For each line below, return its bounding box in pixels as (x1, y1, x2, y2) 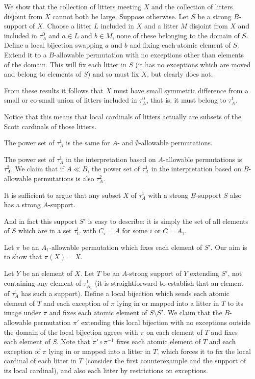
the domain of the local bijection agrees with (4, 326, 138, 337)
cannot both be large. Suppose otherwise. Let (52, 11, 189, 21)
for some (122, 225, 148, 236)
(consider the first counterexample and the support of (85, 355, 246, 366)
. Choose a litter (43, 21, 92, 31)
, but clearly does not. (147, 69, 213, 79)
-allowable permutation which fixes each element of (49, 242, 203, 252)
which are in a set (18, 225, 72, 236)
